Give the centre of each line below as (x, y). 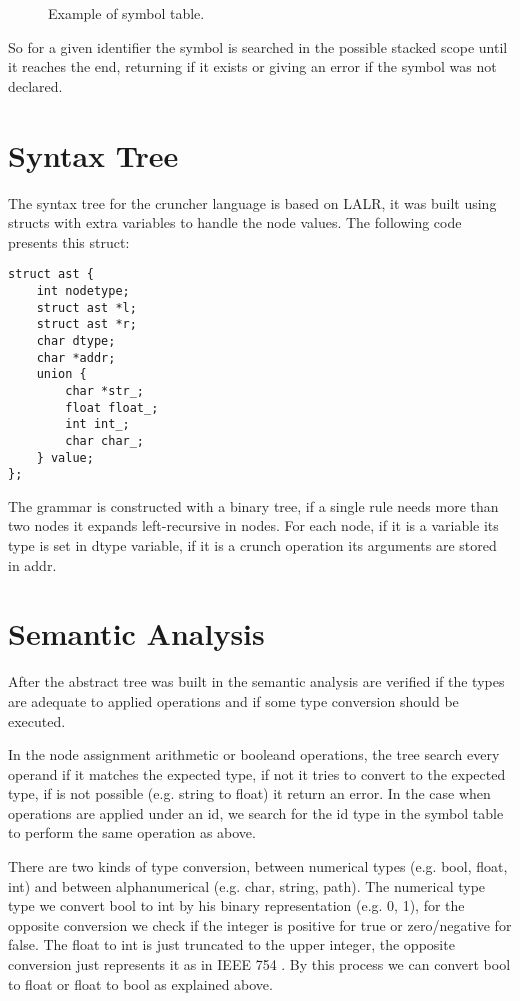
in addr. (32, 564)
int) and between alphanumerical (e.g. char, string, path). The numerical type (247, 885)
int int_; (97, 424)
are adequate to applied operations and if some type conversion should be (233, 700)
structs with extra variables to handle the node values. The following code (235, 222)
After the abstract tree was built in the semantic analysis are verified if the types (256, 681)
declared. (35, 85)
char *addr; (76, 357)
